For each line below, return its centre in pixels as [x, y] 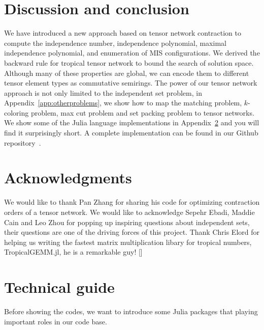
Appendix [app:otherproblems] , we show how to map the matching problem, [123, 103]
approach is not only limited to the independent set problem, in [103, 92]
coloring [16, 112]
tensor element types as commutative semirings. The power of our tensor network [131, 83]
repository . [23, 142]
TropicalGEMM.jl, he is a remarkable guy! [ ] [73, 252]
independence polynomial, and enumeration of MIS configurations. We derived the [132, 53]
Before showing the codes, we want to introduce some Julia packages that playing [131, 311]
